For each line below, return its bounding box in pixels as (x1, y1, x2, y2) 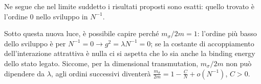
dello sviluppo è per (4, 38, 66, 48)
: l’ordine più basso (197, 28, 257, 39)
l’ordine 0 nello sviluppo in (4, 11, 88, 21)
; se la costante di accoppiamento (150, 38, 254, 48)
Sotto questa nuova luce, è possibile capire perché (4, 28, 159, 39)
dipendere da (4, 68, 45, 78)
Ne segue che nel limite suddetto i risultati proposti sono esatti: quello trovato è (4, 1, 254, 11)
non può (226, 58, 252, 68)
